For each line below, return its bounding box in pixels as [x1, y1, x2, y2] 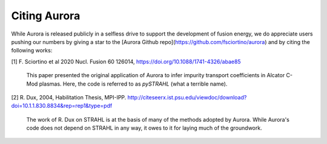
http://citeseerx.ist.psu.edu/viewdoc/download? [127, 93, 247, 101]
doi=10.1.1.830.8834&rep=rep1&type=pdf [11, 102, 113, 110]
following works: [11, 47, 53, 54]
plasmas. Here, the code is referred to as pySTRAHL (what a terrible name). [39, 80, 228, 87]
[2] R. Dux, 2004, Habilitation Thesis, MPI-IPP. [11, 93, 127, 101]
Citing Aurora [11, 9, 81, 22]
